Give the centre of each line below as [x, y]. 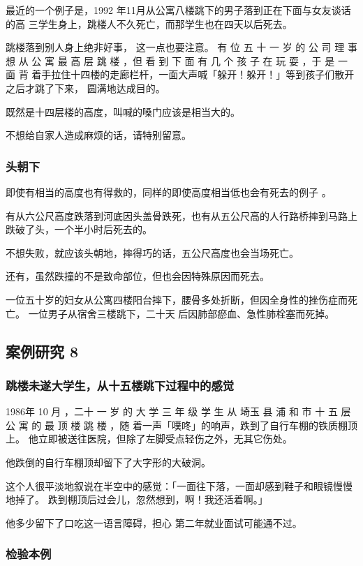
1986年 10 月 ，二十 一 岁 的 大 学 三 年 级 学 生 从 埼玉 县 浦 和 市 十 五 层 [178, 411]
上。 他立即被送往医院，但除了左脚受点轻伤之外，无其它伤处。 [149, 439]
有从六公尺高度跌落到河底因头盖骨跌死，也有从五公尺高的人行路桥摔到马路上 [181, 215]
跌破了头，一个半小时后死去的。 [79, 229]
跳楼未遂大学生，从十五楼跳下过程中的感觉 [120, 385]
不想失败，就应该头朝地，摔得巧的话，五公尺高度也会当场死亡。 [152, 252]
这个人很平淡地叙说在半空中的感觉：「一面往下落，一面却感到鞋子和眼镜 [169, 485]
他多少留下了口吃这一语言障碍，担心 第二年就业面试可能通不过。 [154, 522]
